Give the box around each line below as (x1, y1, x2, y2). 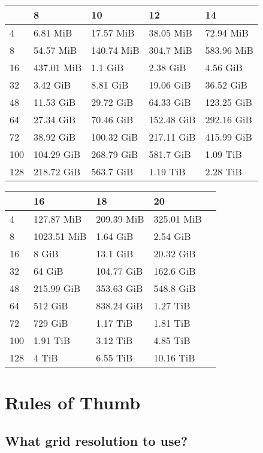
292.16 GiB (205, 113, 252, 126)
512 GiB (34, 299, 68, 312)
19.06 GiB (149, 78, 191, 92)
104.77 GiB (96, 264, 143, 278)
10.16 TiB (153, 351, 195, 364)
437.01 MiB (34, 60, 82, 74)
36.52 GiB (205, 78, 247, 92)
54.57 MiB (34, 43, 77, 57)
